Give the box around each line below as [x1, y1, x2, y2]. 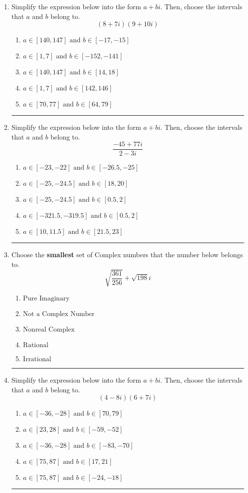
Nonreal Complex [23, 326, 75, 334]
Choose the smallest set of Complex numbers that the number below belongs [11, 249, 243, 260]
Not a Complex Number [23, 311, 94, 318]
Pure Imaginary [23, 295, 70, 302]
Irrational [23, 356, 51, 363]
